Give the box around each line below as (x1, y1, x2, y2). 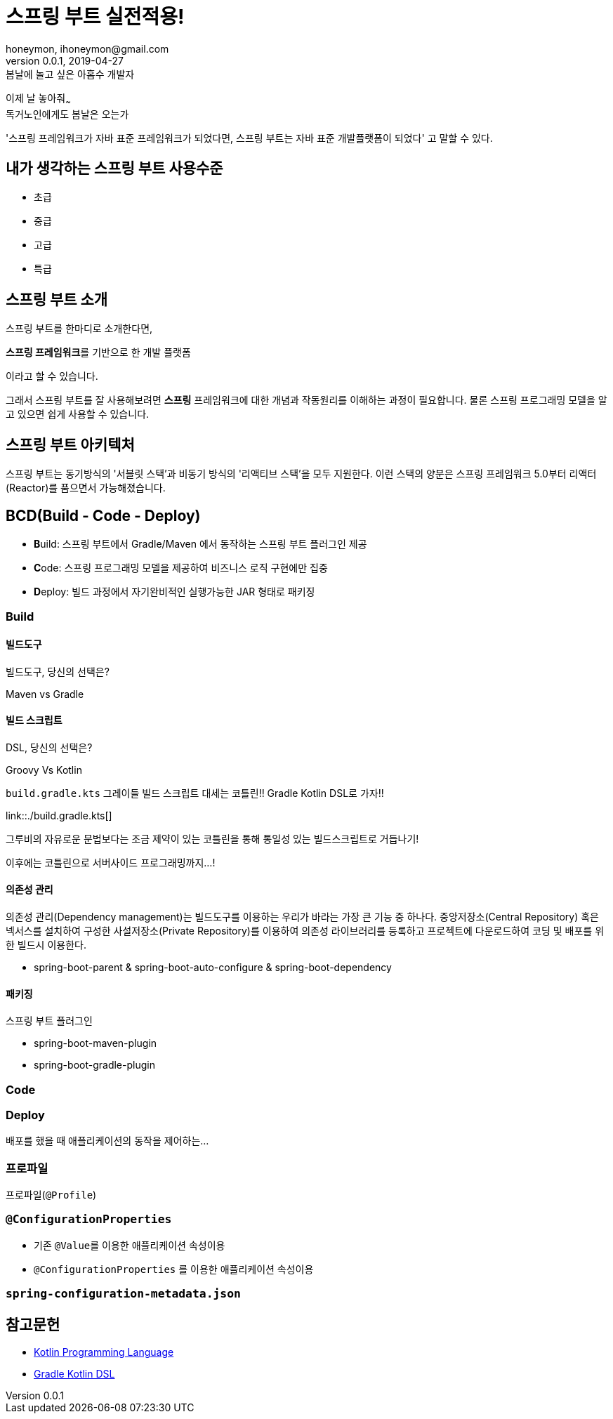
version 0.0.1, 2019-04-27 (6, 54, 124, 67)
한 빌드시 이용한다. (6, 938, 86, 951)
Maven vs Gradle (6, 687, 84, 700)
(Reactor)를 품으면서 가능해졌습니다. (6, 482, 166, 494)
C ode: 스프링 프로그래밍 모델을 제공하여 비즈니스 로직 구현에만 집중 (34, 561, 328, 574)
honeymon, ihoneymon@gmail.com (6, 42, 169, 55)
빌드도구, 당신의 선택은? (6, 665, 110, 678)
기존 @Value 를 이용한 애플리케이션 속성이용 (34, 1239, 225, 1251)
